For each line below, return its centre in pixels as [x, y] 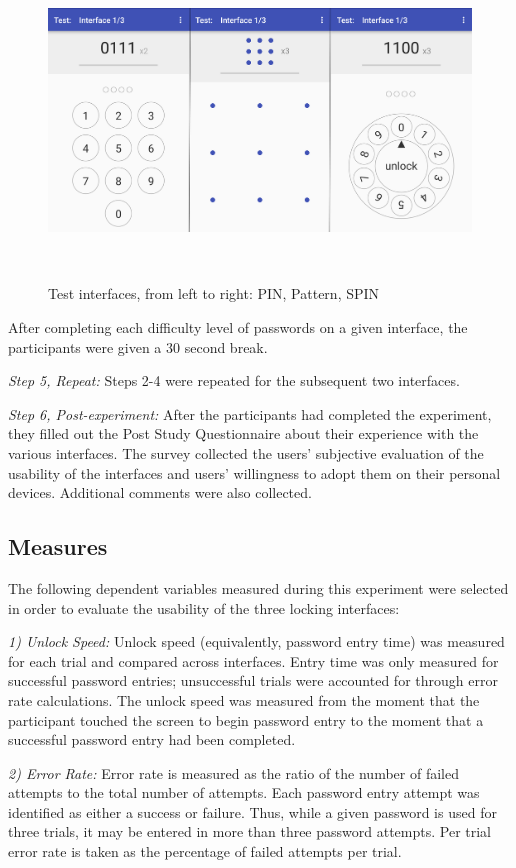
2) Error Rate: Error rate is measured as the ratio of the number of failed [233, 772]
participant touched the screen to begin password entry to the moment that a [246, 719]
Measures [58, 546]
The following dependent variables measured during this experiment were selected [258, 587]
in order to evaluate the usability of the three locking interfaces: [204, 607]
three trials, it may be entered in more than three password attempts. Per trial [250, 831]
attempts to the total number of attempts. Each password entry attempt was [244, 792]
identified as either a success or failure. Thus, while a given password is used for [252, 811]
